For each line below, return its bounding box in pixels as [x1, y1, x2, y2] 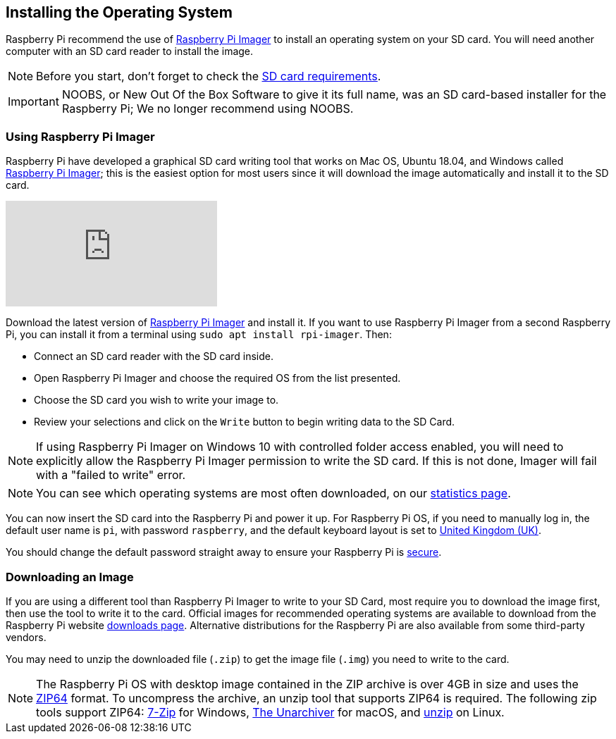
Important [8, 94, 59, 109]
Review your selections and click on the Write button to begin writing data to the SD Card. [34, 416, 455, 428]
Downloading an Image [6, 569, 134, 584]
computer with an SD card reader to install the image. [6, 45, 254, 58]
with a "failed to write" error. [36, 468, 186, 483]
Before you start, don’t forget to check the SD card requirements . [36, 69, 381, 84]
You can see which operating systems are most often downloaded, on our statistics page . [36, 486, 511, 501]
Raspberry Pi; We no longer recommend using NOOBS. [61, 101, 354, 116]
